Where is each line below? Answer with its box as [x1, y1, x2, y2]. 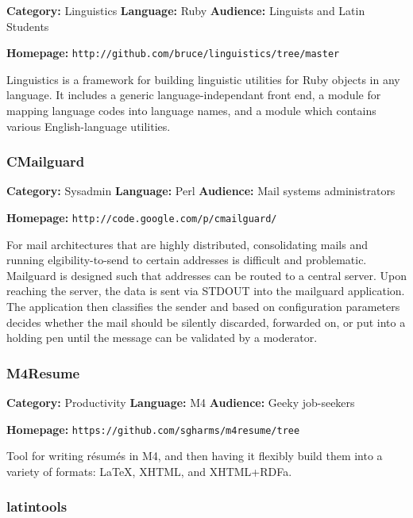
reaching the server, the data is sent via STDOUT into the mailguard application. [6, 282, 405, 299]
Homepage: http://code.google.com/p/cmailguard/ [6, 209, 277, 226]
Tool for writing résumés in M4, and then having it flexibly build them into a [6, 447, 383, 464]
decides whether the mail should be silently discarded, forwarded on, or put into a [6, 313, 406, 330]
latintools [6, 497, 68, 516]
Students [6, 17, 49, 34]
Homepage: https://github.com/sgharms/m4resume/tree [6, 420, 300, 437]
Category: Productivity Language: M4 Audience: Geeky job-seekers [6, 394, 355, 411]
